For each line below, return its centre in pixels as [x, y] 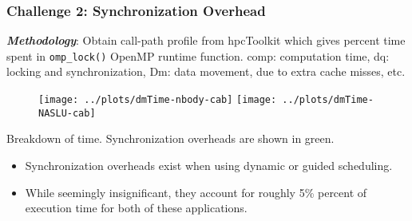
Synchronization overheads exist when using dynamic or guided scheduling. [209, 165]
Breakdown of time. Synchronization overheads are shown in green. [170, 138]
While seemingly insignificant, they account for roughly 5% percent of [196, 192]
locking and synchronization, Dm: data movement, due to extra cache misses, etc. [206, 71]
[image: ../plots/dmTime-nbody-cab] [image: [158, 100]
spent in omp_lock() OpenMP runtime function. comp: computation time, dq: [198, 55]
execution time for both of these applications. [136, 208]
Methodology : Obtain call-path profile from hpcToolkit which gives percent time [206, 40]
